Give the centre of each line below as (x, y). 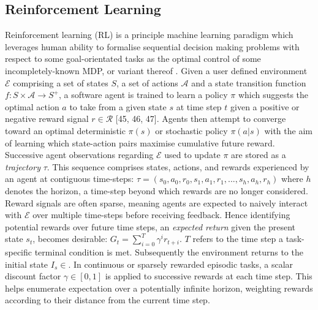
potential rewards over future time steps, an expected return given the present (150, 226)
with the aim (288, 130)
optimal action (32, 106)
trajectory (23, 166)
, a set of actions (147, 82)
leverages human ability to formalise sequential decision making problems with (152, 46)
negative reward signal (47, 119)
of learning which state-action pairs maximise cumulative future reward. (140, 142)
